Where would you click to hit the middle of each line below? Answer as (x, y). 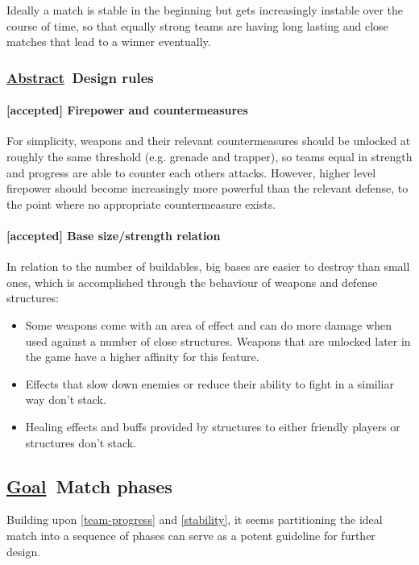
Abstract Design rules (80, 77)
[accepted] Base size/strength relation (114, 235)
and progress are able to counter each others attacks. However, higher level (191, 172)
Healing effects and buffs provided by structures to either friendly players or (213, 426)
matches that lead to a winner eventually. (109, 42)
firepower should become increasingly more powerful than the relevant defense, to (207, 188)
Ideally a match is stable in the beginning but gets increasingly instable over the (205, 10)
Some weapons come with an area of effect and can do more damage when (209, 324)
